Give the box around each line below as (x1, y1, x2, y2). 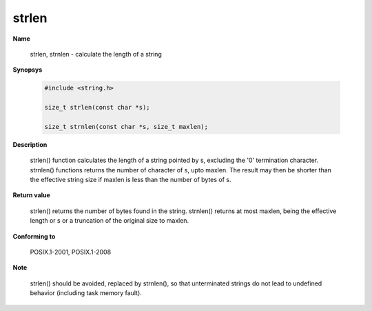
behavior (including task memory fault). (30, 289, 143, 297)
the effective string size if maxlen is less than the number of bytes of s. (30, 176, 231, 184)
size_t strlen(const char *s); (44, 103, 151, 112)
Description (12, 140, 48, 148)
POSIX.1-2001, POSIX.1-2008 (30, 248, 112, 256)
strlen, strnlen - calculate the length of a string (30, 50, 162, 58)
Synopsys (12, 66, 43, 74)
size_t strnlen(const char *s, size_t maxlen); (44, 123, 208, 130)
